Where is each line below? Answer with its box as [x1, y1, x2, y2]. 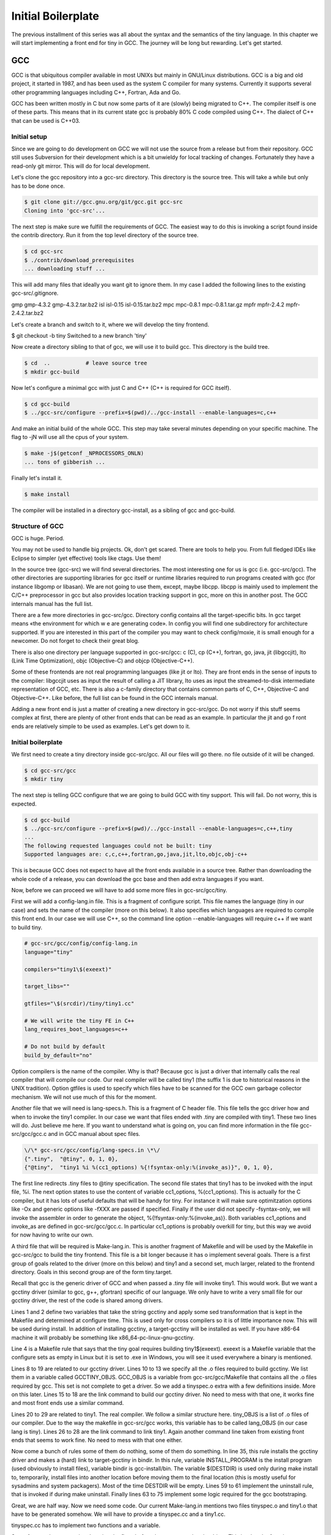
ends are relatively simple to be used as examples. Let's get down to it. [11, 722, 191, 730]
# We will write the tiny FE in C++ [24, 1017, 135, 1024]
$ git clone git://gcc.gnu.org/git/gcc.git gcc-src [24, 198, 183, 206]
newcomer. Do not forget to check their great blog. [11, 637, 140, 645]
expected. [11, 800, 37, 807]
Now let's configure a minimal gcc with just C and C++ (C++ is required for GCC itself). [11, 384, 231, 391]
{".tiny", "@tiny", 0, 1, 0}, [24, 1155, 119, 1162]
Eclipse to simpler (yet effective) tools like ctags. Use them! [11, 554, 162, 562]
